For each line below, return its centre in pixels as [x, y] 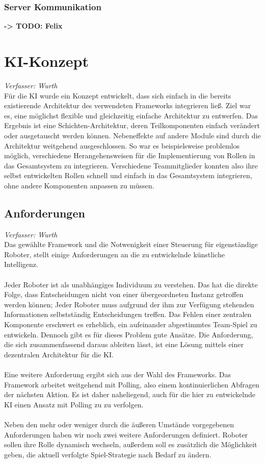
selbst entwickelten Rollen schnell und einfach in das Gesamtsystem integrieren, [128, 175]
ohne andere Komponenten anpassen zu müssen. [79, 185]
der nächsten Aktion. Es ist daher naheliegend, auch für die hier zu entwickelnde [130, 394]
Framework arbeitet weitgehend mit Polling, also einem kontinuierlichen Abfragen [132, 384]
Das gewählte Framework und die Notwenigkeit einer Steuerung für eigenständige [131, 244]
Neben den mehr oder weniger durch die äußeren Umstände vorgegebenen [119, 424]
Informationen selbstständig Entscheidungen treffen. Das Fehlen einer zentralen [128, 314]
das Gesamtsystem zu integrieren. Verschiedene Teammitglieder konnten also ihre [131, 165]
